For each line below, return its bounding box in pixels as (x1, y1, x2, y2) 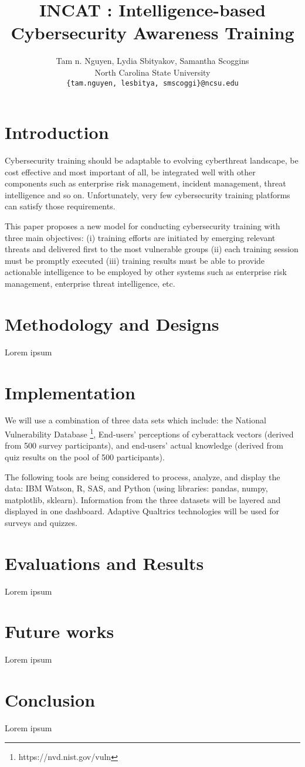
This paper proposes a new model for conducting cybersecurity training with (5, 220, 280, 232)
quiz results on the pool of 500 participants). (5, 450, 165, 463)
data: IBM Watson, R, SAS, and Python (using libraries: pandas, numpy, (5, 482, 268, 494)
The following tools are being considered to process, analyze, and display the (5, 470, 280, 483)
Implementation (5, 380, 135, 404)
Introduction (5, 120, 109, 144)
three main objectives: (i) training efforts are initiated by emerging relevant (5, 231, 276, 243)
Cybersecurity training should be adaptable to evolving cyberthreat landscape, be (5, 154, 299, 167)
